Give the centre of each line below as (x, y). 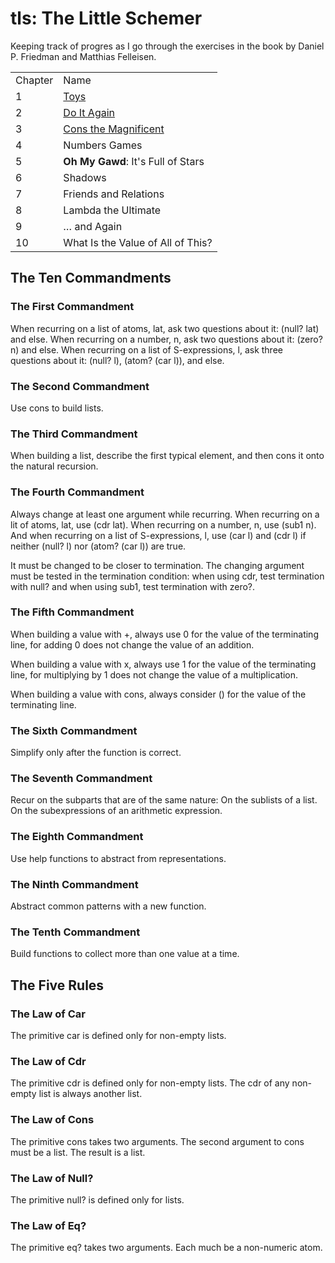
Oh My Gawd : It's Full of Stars (134, 161)
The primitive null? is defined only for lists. (97, 1199)
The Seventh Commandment (81, 779)
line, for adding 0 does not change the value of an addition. (132, 644)
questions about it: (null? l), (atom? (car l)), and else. (117, 360)
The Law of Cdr (48, 1061)
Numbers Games (103, 145)
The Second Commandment (80, 386)
